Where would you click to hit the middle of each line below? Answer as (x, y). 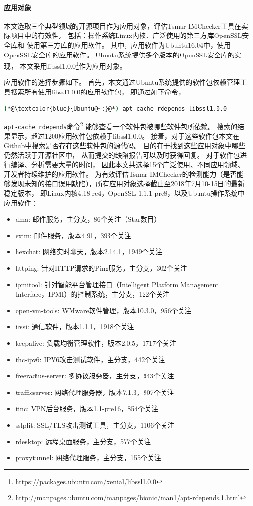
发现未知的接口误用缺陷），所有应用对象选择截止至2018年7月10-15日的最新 (127, 183)
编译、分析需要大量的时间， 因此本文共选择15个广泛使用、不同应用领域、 (127, 164)
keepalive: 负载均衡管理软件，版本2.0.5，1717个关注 (96, 343)
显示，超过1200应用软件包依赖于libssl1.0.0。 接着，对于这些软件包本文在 (125, 136)
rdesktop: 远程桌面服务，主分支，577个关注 (83, 441)
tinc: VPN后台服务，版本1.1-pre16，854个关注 (87, 408)
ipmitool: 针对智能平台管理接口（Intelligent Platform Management (117, 284)
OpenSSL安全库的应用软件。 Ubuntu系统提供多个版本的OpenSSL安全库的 (119, 54)
